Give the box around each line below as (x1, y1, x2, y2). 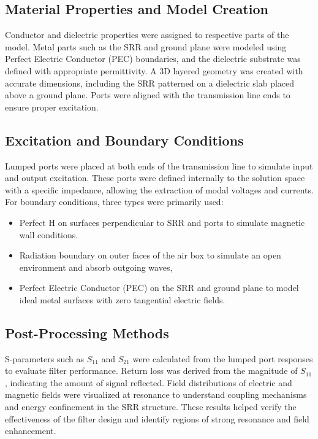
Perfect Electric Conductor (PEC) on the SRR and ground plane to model (19, 281, 299, 294)
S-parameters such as (5, 352, 85, 365)
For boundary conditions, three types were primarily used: (5, 195, 224, 208)
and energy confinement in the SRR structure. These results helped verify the (5, 400, 297, 413)
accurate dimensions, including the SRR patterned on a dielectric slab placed (5, 76, 295, 89)
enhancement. (5, 424, 56, 437)
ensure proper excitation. (5, 100, 99, 113)
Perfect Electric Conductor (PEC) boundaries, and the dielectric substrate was (5, 52, 301, 65)
